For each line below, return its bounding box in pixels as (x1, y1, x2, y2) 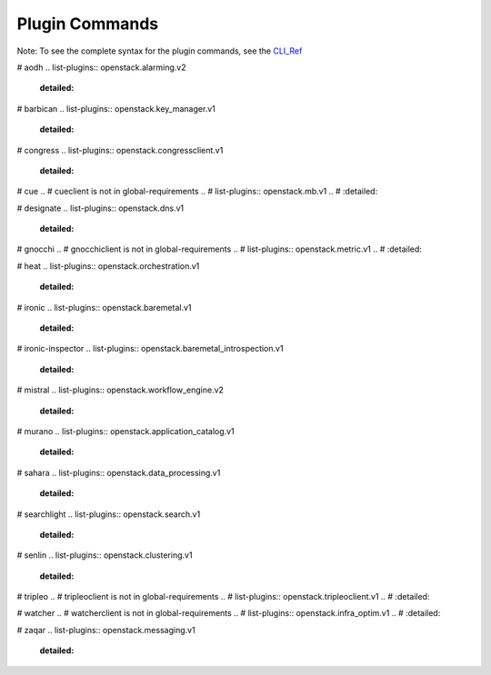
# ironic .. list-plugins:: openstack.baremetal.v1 (16, 302, 192, 313)
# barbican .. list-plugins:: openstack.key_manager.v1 (16, 103, 215, 114)
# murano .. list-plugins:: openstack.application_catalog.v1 (16, 425, 235, 436)
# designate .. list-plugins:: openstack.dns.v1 (16, 203, 185, 213)
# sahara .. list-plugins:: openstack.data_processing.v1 (16, 467, 221, 478)
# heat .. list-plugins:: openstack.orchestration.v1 (16, 260, 200, 272)
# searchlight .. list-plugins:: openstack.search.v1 (16, 509, 201, 520)
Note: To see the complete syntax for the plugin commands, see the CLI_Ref (16, 45, 303, 56)
